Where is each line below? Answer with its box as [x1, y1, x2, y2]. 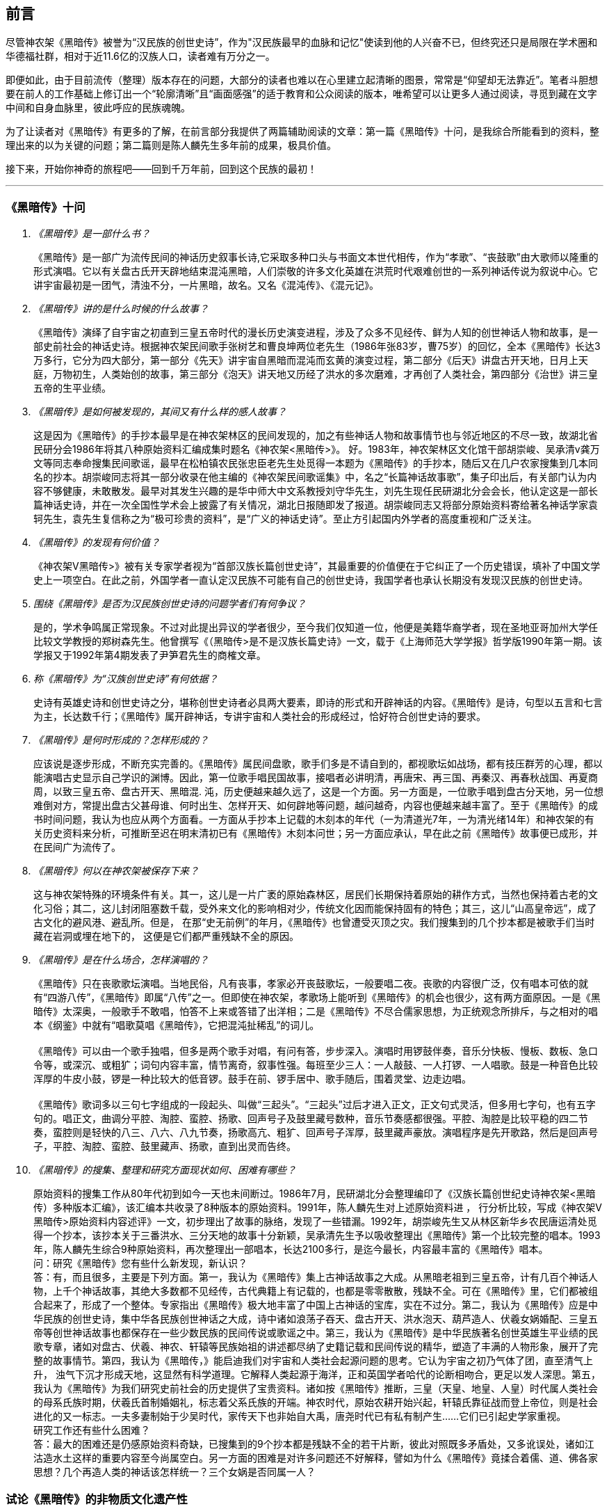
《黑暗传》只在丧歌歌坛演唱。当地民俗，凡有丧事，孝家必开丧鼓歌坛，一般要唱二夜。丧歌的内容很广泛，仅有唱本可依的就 [33, 977, 588, 990]
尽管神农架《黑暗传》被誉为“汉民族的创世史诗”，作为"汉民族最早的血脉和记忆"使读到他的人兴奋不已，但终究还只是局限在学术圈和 [6, 36, 598, 49]
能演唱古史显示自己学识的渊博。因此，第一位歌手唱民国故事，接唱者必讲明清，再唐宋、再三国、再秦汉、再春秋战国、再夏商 [33, 772, 598, 784]
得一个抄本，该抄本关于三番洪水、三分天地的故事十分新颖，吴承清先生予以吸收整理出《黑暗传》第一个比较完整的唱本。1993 [33, 1229, 601, 1242]
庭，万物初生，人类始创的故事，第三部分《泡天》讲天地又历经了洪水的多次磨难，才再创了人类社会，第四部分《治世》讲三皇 [33, 368, 598, 381]
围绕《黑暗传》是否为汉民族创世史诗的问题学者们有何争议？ [33, 598, 306, 610]
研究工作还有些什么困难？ [33, 1424, 150, 1437]
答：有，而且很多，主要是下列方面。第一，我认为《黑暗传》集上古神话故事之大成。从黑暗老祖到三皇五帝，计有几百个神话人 [33, 1271, 598, 1284]
